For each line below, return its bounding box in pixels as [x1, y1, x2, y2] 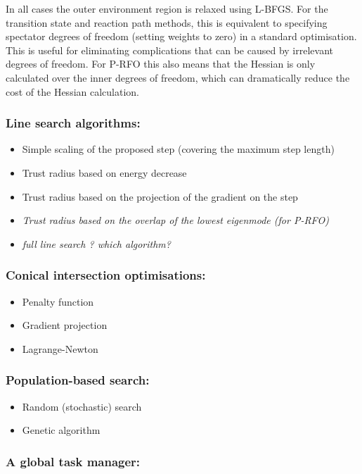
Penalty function [22, 294, 94, 308]
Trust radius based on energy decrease [22, 165, 187, 180]
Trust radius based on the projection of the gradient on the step [22, 189, 298, 204]
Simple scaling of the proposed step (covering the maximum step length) [22, 142, 335, 156]
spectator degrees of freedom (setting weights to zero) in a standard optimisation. [6, 29, 357, 44]
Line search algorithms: [6, 114, 141, 132]
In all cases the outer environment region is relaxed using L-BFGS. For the [6, 1, 328, 15]
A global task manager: [6, 452, 141, 470]
